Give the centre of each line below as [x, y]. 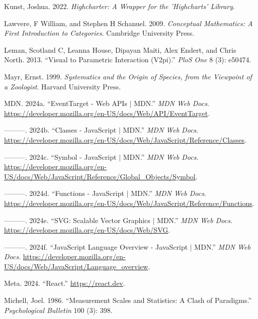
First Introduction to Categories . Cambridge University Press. [99, 33]
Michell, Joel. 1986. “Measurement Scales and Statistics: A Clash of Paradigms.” [128, 300]
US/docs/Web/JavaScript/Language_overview [76, 266]
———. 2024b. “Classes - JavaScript [60, 130]
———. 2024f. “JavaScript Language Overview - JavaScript [96, 246]
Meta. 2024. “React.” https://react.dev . [65, 283]
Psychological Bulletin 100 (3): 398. [58, 310]
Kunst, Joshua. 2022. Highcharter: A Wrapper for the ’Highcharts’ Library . [119, 6]
